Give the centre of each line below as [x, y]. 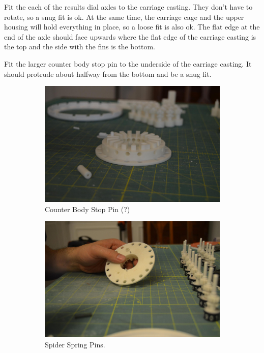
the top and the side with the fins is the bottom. [80, 47]
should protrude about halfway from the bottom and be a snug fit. [108, 73]
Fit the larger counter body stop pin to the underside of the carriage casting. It [128, 63]
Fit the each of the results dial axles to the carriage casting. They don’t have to [128, 7]
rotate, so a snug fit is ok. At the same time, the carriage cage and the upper [124, 17]
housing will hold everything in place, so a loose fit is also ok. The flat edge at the [132, 27]
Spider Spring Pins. [75, 344]
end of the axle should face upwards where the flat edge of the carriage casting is [130, 36]
